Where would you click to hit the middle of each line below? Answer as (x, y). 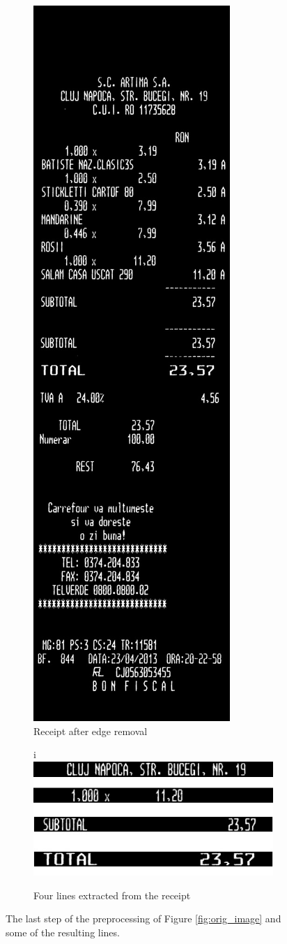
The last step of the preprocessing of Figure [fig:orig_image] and (143, 918)
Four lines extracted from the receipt (112, 895)
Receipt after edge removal (91, 731)
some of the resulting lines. (63, 932)
